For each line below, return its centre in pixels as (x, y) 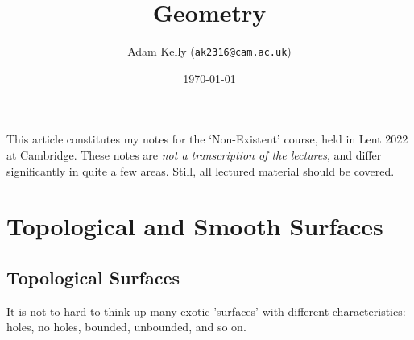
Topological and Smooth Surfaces (195, 226)
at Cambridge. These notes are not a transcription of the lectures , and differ (194, 154)
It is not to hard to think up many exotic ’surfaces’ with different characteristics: (206, 311)
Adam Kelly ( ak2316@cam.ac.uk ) (209, 51)
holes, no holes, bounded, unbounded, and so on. (126, 327)
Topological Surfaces (93, 277)
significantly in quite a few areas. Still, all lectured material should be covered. (201, 170)
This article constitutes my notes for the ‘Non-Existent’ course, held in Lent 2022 (207, 139)
